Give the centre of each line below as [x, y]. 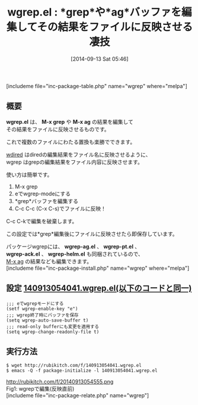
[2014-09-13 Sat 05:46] [100, 59]
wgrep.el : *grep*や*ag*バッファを [95, 12]
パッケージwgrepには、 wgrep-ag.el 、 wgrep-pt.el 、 [73, 246]
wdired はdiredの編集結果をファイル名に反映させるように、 [79, 154]
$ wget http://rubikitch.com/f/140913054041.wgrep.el [74, 366]
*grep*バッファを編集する [47, 201]
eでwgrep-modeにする [43, 194]
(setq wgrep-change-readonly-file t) [53, 332]
